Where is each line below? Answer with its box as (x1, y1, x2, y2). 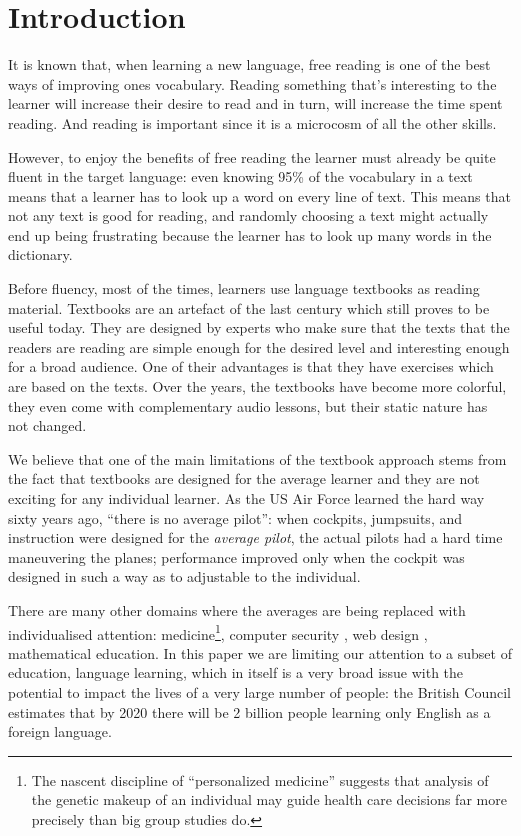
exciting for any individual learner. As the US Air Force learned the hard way (8, 488, 485, 508)
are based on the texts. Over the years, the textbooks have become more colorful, (8, 376, 507, 397)
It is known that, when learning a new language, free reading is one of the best (8, 54, 491, 75)
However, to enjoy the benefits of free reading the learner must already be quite (8, 146, 496, 167)
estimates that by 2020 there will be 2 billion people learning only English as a (8, 701, 491, 722)
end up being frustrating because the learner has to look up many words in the (8, 224, 492, 245)
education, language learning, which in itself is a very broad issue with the (8, 662, 464, 683)
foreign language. (8, 721, 112, 742)
